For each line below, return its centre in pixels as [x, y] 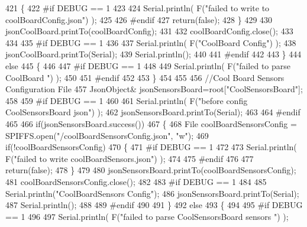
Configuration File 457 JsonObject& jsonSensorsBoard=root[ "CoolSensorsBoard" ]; [154, 89]
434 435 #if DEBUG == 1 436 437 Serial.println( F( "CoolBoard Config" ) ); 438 [151, 42]
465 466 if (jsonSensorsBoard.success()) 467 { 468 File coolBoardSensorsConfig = [151, 123]
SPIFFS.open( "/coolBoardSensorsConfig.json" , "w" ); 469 [107, 135]
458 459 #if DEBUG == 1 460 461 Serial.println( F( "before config [127, 100]
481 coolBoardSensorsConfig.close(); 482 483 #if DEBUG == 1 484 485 [136, 181]
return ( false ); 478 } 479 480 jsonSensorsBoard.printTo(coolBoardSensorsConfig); [151, 170]
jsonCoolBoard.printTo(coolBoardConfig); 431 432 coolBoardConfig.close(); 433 [149, 31]
